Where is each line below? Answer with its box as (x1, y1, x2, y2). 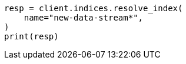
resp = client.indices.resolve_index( (4, 4, 183, 13)
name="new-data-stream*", (24, 13, 144, 22)
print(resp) (4, 32, 59, 41)
